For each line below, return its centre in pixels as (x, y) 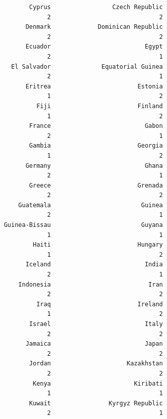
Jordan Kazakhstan (96, 364)
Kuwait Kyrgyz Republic (96, 403)
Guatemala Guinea (91, 205)
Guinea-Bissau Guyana (83, 225)
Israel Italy (96, 324)
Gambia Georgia (96, 146)
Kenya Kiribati (98, 383)
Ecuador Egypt (94, 47)
